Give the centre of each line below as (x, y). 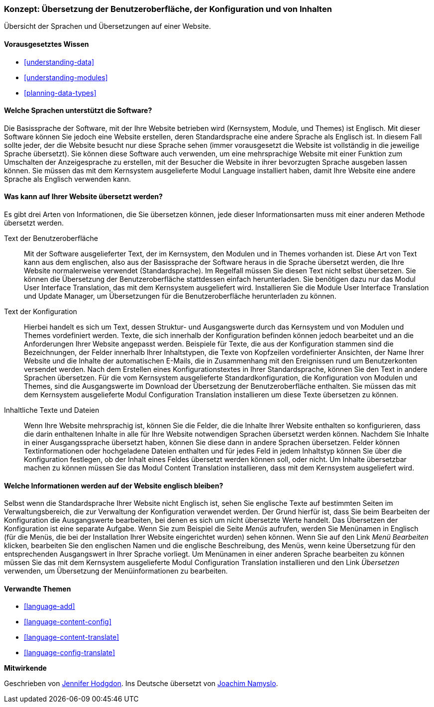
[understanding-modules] (66, 77)
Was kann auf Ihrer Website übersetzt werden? (83, 197)
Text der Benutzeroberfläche (51, 238)
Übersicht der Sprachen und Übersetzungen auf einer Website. (108, 26)
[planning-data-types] (60, 93)
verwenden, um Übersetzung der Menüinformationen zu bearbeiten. (116, 571)
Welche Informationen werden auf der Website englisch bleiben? (114, 485)
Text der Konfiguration (41, 312)
